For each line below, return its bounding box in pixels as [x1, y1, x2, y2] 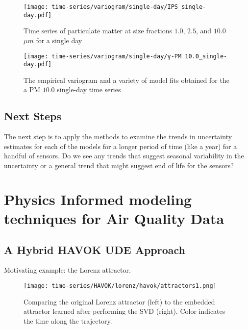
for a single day [36, 35, 82, 45]
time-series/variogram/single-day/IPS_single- [51, 3, 206, 10]
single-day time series [57, 84, 121, 95]
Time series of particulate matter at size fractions [24, 25, 172, 36]
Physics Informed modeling [4, 189, 192, 209]
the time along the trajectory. [24, 315, 112, 326]
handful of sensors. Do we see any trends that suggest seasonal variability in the [4, 151, 244, 161]
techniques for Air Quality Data [4, 208, 224, 228]
